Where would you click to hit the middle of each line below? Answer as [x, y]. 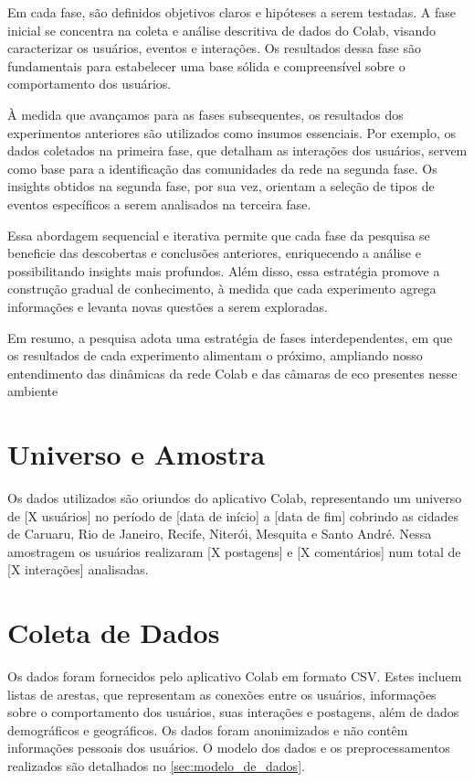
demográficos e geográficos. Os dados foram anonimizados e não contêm [208, 729]
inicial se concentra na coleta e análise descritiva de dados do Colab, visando [222, 30]
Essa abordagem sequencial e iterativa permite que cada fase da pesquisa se [219, 235]
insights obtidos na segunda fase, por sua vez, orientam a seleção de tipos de [221, 186]
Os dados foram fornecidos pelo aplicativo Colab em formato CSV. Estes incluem [235, 676]
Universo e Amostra [137, 454]
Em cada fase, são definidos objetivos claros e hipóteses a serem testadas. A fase [232, 12]
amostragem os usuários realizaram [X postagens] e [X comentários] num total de [234, 551]
